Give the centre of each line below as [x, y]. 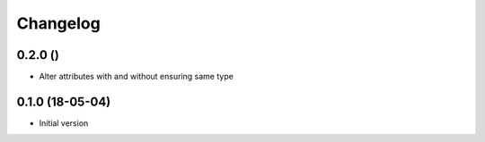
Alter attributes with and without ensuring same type [136, 77]
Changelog [58, 23]
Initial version [64, 123]
